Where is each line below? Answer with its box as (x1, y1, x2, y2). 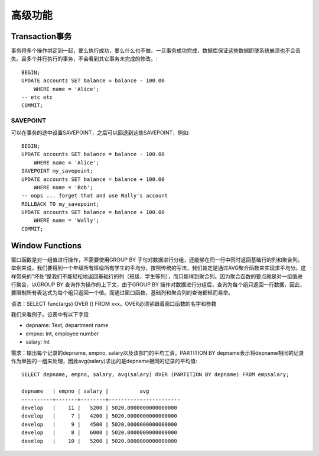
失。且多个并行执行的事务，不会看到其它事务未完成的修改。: (11, 55, 158, 62)
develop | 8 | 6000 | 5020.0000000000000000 (21, 429, 177, 436)
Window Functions (11, 240, 82, 251)
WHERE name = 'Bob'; (33, 184, 93, 190)
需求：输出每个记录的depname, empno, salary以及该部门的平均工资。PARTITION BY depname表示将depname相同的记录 (11, 349, 304, 356)
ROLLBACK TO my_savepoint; (21, 200, 100, 207)
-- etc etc (21, 94, 53, 101)
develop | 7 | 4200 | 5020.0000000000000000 (21, 413, 177, 419)
